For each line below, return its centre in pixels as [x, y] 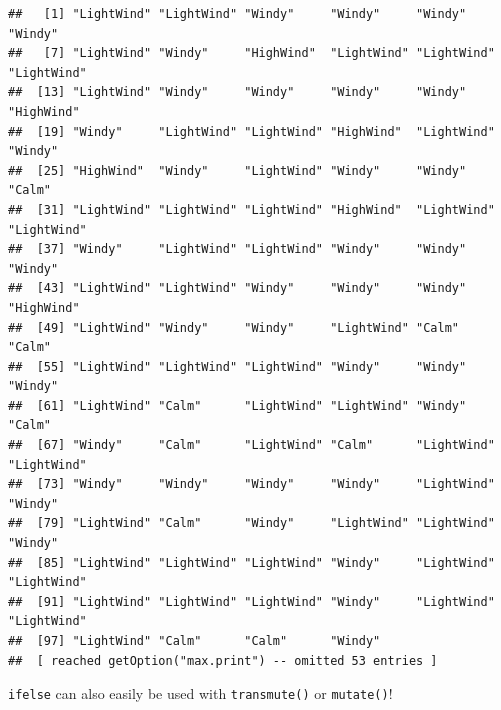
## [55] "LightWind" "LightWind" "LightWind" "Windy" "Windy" [237, 366]
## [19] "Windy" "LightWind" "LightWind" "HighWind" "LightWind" [251, 131]
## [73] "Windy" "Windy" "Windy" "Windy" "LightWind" [251, 484]
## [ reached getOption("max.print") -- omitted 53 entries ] [223, 660]
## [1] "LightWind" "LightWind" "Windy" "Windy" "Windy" [237, 14]
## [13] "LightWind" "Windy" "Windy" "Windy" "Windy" [237, 92]
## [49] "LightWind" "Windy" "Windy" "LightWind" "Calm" [234, 327]
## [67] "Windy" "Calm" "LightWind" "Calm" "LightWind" [251, 445]
